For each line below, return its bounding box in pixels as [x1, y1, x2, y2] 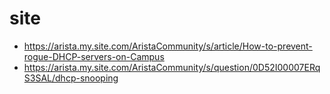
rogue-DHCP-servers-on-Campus [23, 50, 165, 62]
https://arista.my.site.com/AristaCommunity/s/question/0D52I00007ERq [23, 61, 321, 73]
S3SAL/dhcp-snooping [23, 72, 119, 84]
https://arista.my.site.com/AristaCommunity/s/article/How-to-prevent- [23, 40, 313, 52]
